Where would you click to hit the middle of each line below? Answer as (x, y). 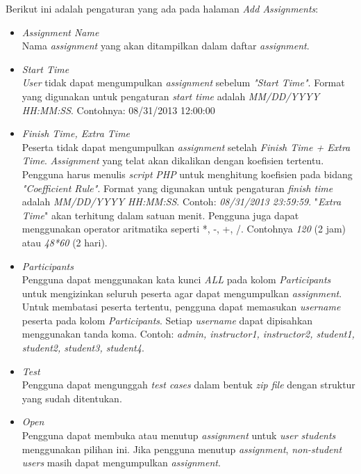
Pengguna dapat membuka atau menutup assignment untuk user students (179, 435)
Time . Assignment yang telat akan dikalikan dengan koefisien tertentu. (173, 160)
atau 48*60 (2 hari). (65, 242)
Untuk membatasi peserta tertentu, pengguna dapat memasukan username (181, 307)
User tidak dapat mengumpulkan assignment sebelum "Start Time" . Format (183, 82)
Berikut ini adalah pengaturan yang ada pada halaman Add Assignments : (162, 8)
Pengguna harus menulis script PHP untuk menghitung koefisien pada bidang (187, 174)
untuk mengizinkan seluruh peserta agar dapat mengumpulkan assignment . (182, 293)
